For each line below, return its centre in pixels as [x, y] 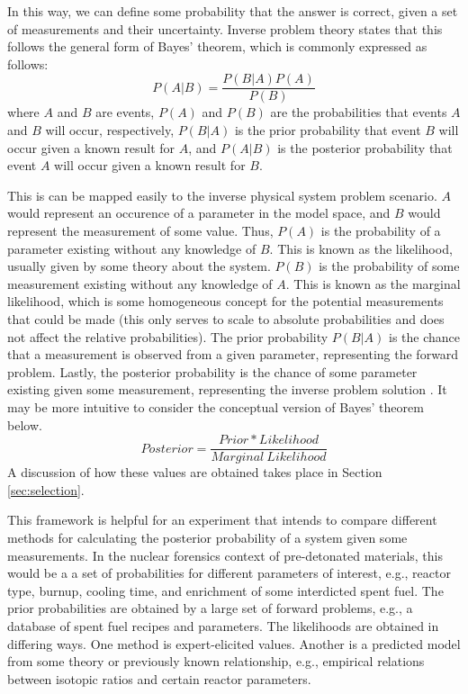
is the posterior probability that [365, 147]
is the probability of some [389, 266]
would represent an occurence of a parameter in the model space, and [199, 213]
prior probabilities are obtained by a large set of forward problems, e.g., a [210, 608]
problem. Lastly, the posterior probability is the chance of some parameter [212, 371]
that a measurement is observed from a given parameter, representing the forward [233, 354]
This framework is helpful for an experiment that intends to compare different [222, 520]
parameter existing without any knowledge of [132, 248]
